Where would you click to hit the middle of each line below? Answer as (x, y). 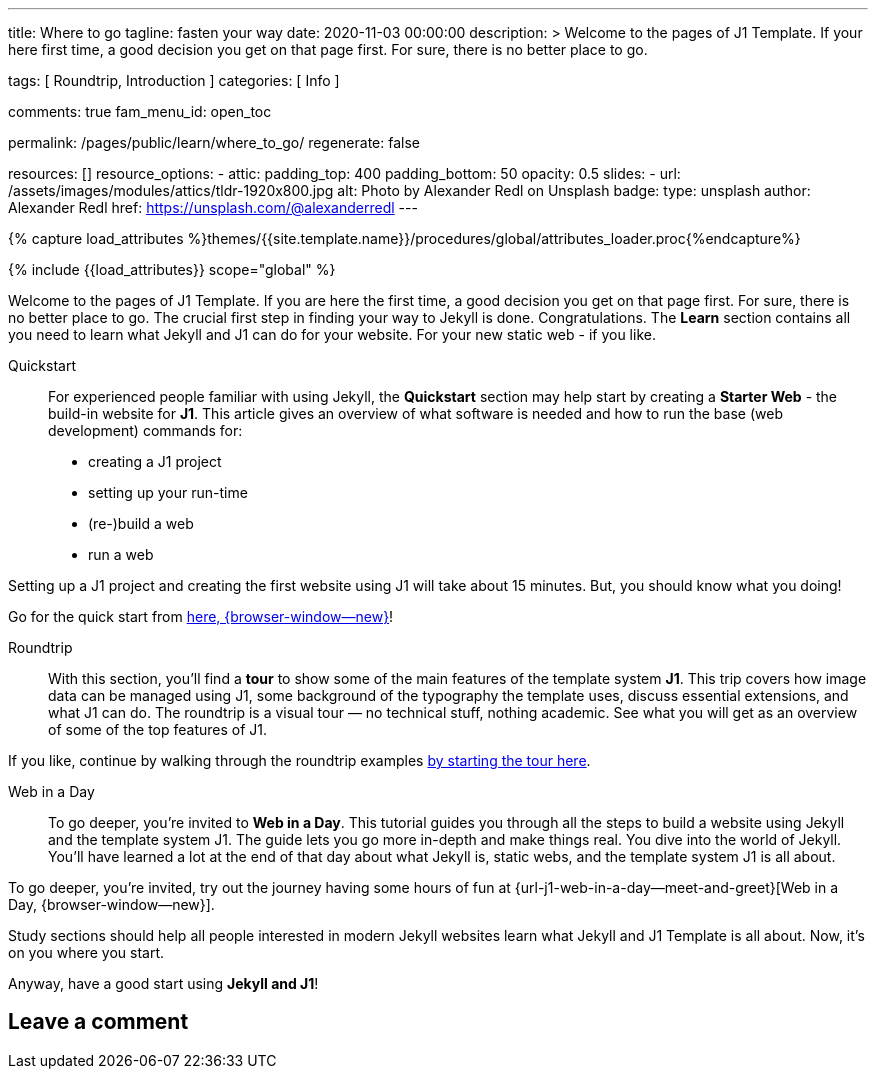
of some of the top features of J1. (158, 729)
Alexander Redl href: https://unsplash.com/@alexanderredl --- (213, 207)
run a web (121, 554)
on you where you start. (86, 952)
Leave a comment (98, 1022)
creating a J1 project (155, 461)
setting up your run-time (168, 492)
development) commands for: (145, 430)
